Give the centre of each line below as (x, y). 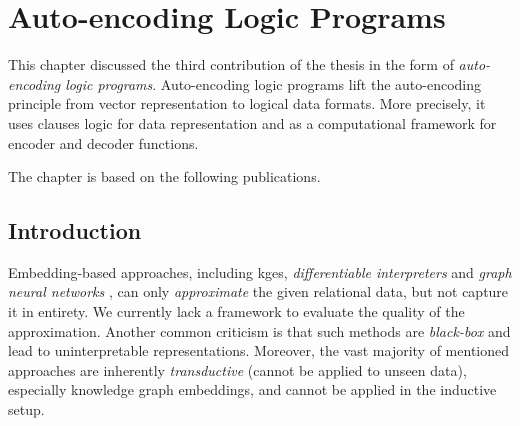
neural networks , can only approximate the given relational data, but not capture (258, 291)
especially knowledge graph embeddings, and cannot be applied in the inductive (252, 389)
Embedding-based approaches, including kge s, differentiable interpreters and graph (260, 271)
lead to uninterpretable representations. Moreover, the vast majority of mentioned (259, 350)
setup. (26, 409)
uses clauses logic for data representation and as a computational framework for (252, 122)
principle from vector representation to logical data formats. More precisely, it (247, 103)
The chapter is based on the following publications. (164, 176)
